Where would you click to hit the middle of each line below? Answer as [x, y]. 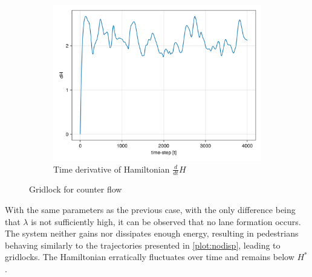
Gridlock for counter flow [76, 189]
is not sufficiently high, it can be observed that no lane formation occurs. [166, 221]
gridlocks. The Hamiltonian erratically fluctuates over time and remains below [150, 257]
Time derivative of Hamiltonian [112, 169]
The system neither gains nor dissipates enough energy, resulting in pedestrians [152, 233]
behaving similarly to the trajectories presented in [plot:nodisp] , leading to [143, 245]
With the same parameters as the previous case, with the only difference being [150, 210]
